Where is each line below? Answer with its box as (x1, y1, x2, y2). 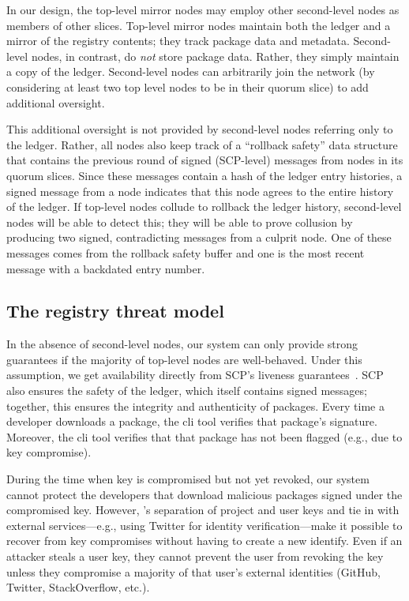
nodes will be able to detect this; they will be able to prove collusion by (6, 213, 353, 230)
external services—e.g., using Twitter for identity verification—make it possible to (6, 516, 403, 533)
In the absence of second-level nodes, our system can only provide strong (6, 336, 358, 352)
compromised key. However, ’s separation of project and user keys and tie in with (6, 501, 400, 518)
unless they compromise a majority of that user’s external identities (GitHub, (6, 563, 381, 580)
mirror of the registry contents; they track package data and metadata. (6, 32, 350, 49)
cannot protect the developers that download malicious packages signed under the (6, 486, 403, 502)
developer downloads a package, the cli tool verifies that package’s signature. (6, 413, 377, 430)
